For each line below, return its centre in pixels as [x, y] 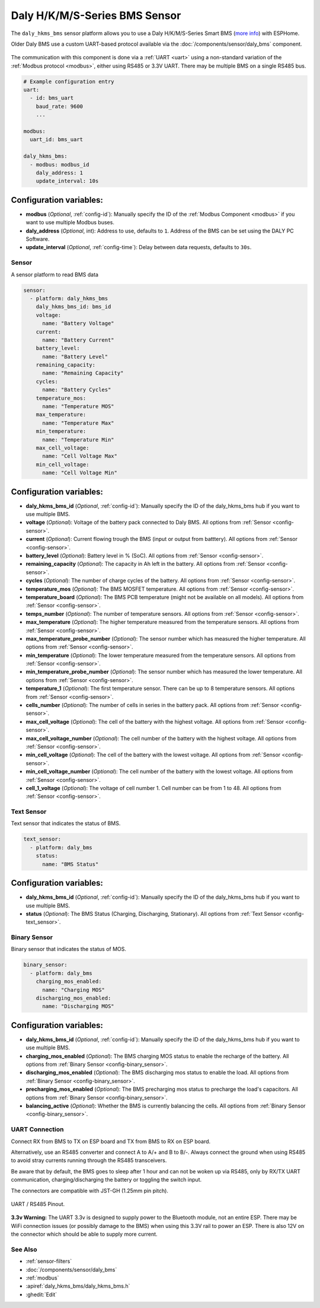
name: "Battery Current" [79, 340]
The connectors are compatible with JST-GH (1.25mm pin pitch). [90, 1191]
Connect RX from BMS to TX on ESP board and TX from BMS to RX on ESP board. [111, 1141]
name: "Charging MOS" [73, 990]
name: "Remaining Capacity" [83, 373]
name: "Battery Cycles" [77, 390]
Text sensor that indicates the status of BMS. [66, 823]
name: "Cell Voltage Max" [80, 456]
